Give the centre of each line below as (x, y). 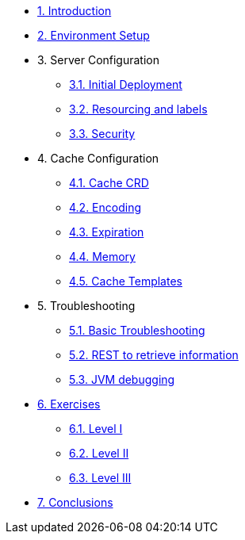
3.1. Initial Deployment (126, 84)
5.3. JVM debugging (122, 379)
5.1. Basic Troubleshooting (137, 330)
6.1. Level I (96, 429)
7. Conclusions (75, 502)
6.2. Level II (99, 453)
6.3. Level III (100, 478)
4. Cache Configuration (98, 158)
